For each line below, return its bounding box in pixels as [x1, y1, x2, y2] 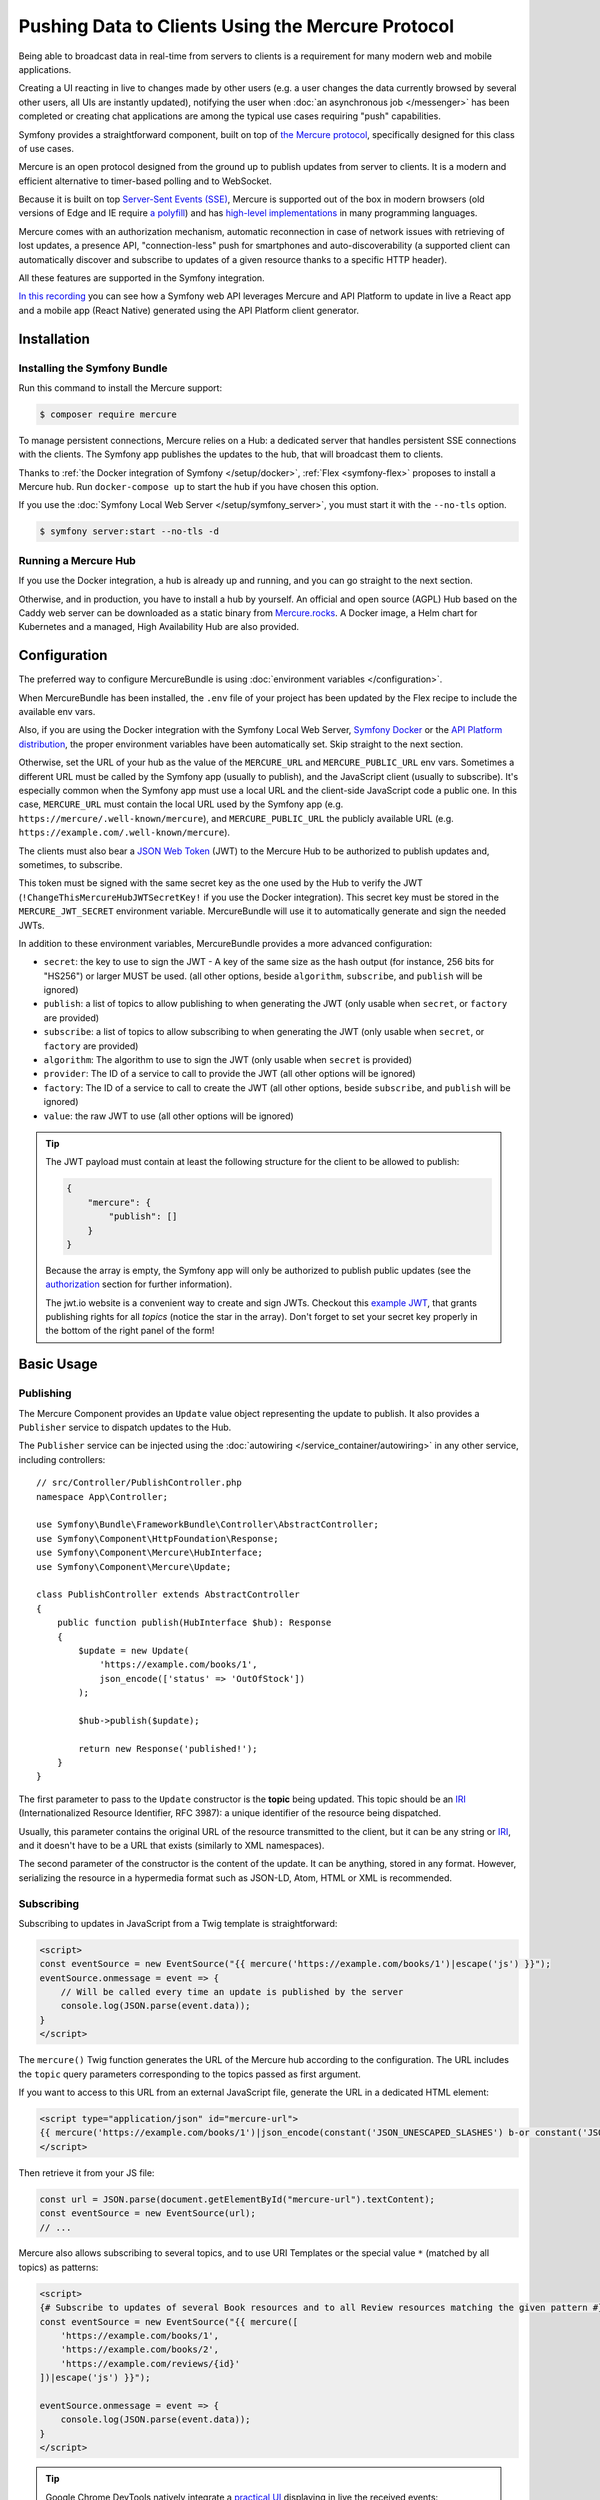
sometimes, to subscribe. [18, 858, 123, 870]
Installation [18, 330, 90, 347]
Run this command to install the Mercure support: [18, 381, 223, 394]
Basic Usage [18, 1356, 98, 1373]
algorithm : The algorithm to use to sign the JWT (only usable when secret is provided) [43, 1054, 413, 1066]
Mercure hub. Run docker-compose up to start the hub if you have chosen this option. [18, 481, 379, 493]
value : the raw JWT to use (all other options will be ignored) [43, 1110, 294, 1122]
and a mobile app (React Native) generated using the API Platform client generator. [18, 304, 360, 316]
